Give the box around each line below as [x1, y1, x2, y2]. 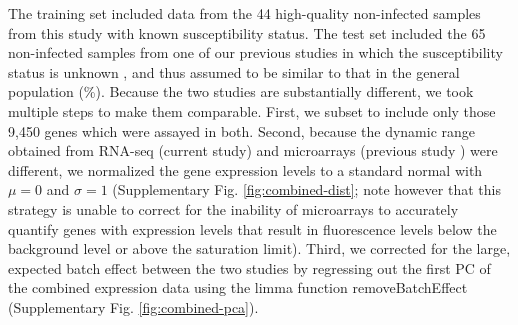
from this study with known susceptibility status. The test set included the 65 [8, 22, 486, 43]
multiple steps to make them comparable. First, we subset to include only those [8, 100, 496, 121]
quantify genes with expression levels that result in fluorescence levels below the [8, 218, 497, 239]
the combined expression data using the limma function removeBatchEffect [8, 277, 468, 298]
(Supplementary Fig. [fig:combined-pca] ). [8, 296, 259, 317]
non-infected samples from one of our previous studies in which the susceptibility [8, 42, 503, 63]
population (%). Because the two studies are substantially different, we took [8, 81, 474, 102]
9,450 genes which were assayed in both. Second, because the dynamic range [8, 120, 476, 141]
